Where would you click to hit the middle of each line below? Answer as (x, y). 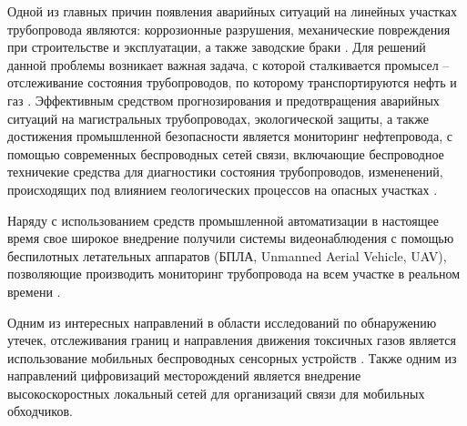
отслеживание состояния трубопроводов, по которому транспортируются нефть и (232, 82)
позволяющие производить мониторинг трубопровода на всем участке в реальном (233, 274)
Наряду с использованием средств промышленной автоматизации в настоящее (223, 220)
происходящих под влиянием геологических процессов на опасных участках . (223, 189)
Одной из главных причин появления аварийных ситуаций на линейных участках (233, 11)
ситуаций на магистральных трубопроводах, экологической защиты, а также (218, 118)
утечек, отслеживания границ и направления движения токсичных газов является (232, 340)
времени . (34, 291)
